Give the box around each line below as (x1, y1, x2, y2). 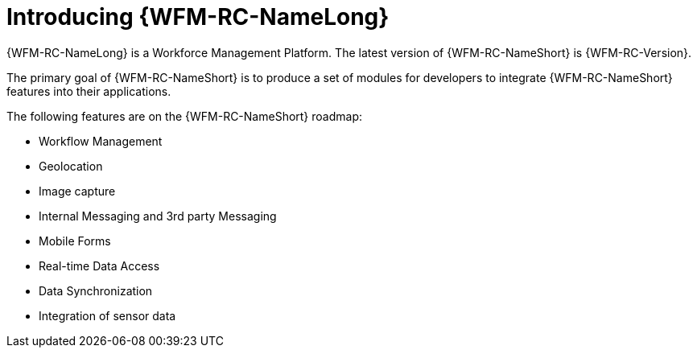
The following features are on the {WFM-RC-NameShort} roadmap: (6, 109, 363, 123)
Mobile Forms (39, 233, 111, 248)
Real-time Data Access (39, 258, 160, 273)
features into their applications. (6, 84, 171, 98)
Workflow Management (39, 134, 163, 148)
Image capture (39, 183, 116, 198)
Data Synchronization (39, 283, 153, 298)
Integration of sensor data (39, 308, 176, 323)
